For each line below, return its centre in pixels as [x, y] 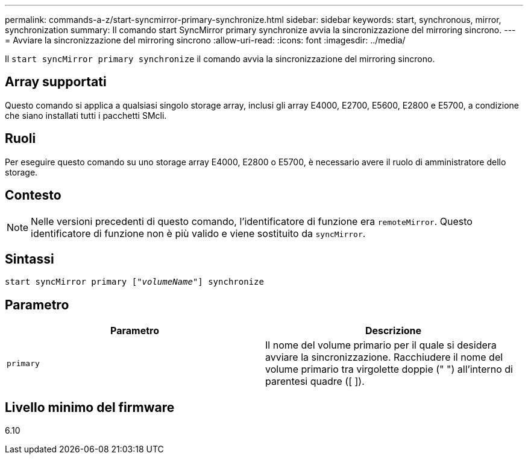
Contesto [33, 195]
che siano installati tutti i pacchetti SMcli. [86, 115]
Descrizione [393, 331]
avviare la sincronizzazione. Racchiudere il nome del [384, 357]
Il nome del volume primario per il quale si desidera [381, 345]
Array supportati [56, 82]
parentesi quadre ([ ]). [315, 381]
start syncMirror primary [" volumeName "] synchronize [134, 282]
